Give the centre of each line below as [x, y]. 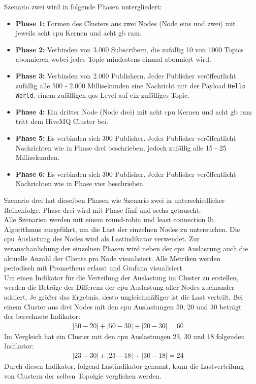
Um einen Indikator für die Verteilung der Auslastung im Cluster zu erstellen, [121, 277]
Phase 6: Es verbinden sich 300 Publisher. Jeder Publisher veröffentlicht [126, 173]
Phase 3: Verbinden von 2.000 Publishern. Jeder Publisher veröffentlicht [126, 75]
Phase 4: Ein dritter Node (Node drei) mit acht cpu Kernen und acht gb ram [134, 111]
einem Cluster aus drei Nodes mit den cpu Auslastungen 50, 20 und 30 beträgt [123, 306]
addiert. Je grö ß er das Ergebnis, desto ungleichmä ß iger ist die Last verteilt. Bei [124, 296]
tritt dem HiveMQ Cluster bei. [62, 121]
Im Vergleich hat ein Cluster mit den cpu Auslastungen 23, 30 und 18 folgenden [125, 336]
